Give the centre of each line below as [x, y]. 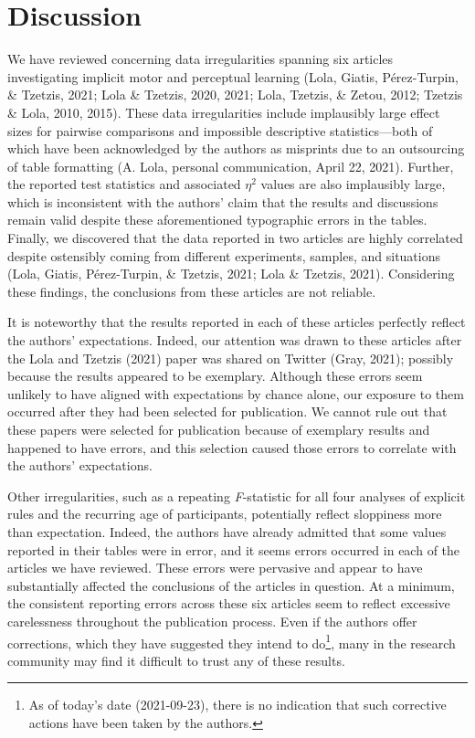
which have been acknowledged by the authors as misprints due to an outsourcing [236, 148]
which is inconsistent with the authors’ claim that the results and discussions [223, 201]
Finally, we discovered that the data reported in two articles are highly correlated [235, 238]
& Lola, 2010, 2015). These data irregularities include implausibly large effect [224, 112]
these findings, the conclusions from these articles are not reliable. [192, 291]
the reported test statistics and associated [124, 184]
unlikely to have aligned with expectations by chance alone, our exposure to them [236, 393]
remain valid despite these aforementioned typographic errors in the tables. [217, 220]
